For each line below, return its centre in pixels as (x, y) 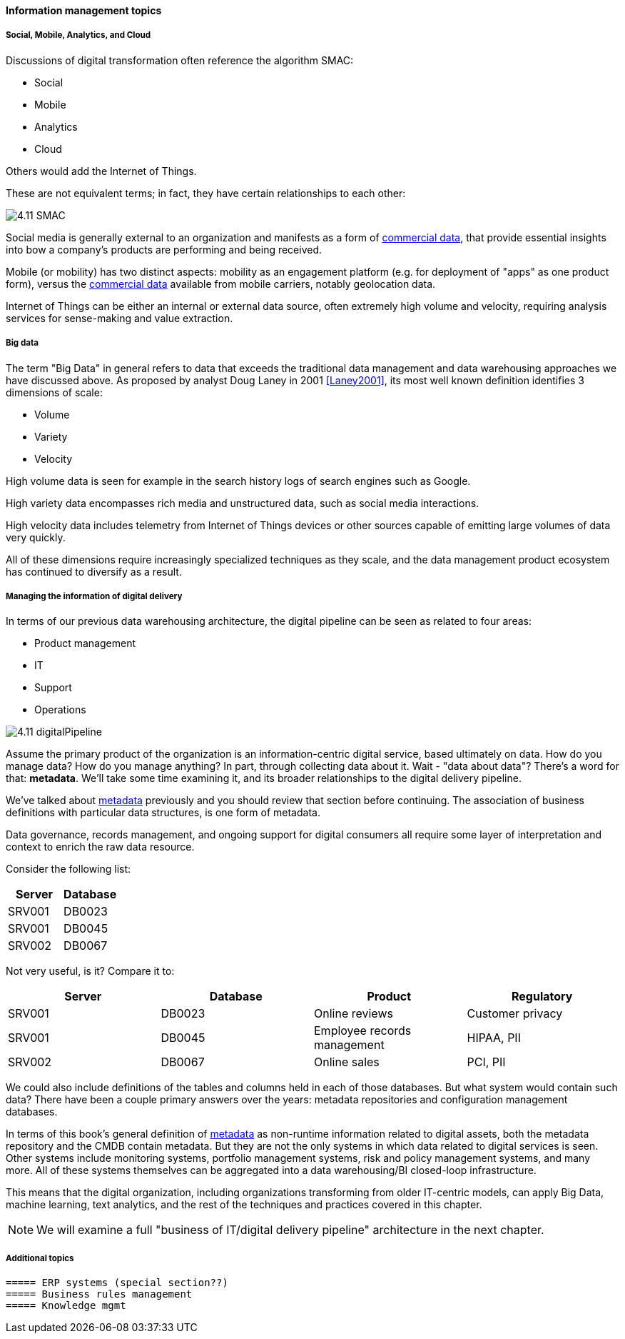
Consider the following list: (68, 869)
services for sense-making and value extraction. (120, 318)
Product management (85, 643)
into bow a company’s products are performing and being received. (164, 249)
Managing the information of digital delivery (94, 596)
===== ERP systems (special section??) (117, 1283)
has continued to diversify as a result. (94, 571)
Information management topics (84, 10)
